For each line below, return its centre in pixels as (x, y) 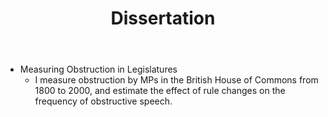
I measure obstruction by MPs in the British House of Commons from (176, 80)
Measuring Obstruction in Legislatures (98, 69)
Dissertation (163, 18)
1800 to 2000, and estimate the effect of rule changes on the (160, 91)
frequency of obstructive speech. (103, 101)
